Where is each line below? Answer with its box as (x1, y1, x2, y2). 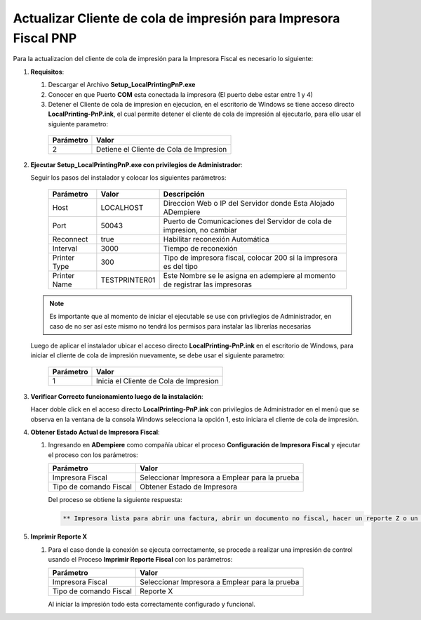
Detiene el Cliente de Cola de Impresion (95, 145, 227, 154)
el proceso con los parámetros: (48, 450, 138, 459)
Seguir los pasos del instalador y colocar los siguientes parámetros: (30, 173, 227, 182)
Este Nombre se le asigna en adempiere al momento (163, 270, 336, 280)
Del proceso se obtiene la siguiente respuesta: (48, 496, 182, 504)
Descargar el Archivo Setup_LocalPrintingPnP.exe (48, 81, 196, 89)
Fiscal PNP (13, 30, 77, 46)
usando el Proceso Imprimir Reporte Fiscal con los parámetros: (48, 555, 233, 563)
